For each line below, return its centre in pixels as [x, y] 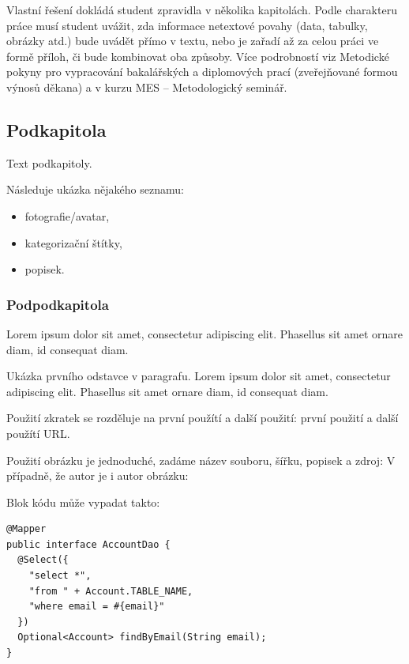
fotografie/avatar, [67, 215]
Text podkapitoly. [49, 162]
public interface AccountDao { [88, 544]
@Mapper [26, 529]
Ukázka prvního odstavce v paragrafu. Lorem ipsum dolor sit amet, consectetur [199, 376]
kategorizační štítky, [73, 242]
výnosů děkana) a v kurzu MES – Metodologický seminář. [147, 87]
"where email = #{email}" [97, 607]
